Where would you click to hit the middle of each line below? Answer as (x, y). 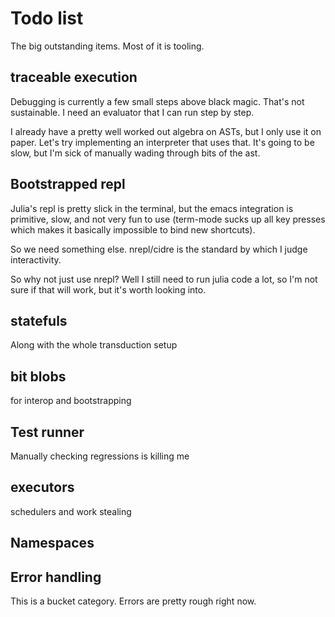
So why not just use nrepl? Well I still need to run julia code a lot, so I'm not (164, 279)
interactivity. (36, 259)
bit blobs (38, 376)
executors (42, 487)
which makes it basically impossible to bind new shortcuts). (133, 229)
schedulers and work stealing (71, 511)
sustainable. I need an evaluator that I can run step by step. (132, 112)
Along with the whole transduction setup (94, 345)
